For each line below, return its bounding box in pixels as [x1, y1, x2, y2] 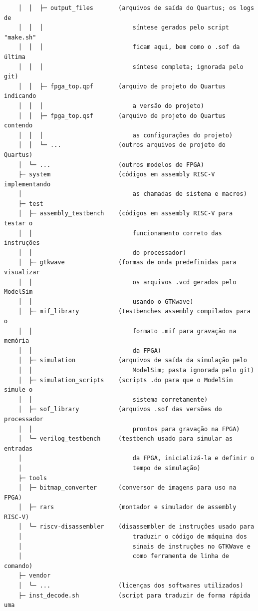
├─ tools [18, 474, 47, 482]
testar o [4, 220, 33, 227]
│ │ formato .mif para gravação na [18, 327, 237, 335]
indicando [4, 92, 36, 100]
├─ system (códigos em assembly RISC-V [18, 171, 215, 178]
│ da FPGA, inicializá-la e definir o [18, 455, 255, 462]
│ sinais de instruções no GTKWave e [18, 543, 251, 550]
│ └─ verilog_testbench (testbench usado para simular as [18, 435, 233, 443]
